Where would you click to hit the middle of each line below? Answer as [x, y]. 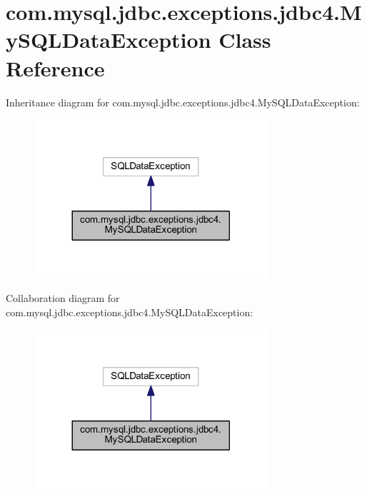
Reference [55, 67]
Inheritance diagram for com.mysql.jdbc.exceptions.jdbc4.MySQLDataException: [183, 102]
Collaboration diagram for [63, 298]
